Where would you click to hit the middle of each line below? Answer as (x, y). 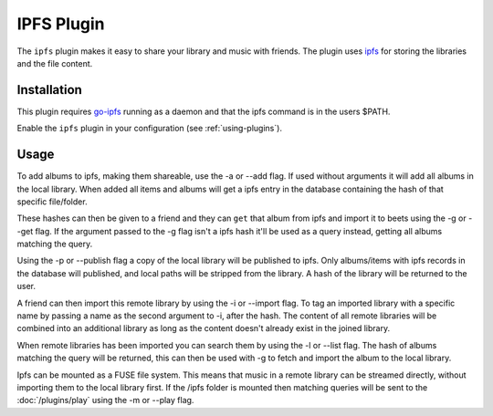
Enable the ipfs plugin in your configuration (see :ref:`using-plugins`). (150, 129)
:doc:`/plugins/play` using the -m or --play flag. (105, 400)
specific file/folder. (52, 202)
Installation (49, 90)
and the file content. (55, 63)
